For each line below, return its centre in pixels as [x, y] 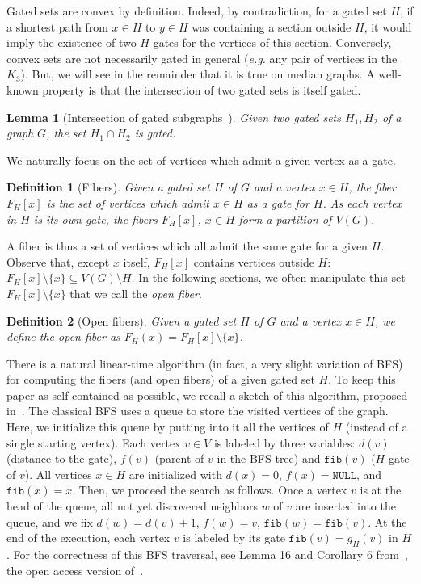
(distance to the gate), [62, 458]
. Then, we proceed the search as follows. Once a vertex [210, 490]
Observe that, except [58, 261]
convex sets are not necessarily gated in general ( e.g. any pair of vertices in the [202, 58]
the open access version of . [75, 570]
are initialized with [175, 474]
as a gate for [278, 202]
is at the [381, 490]
